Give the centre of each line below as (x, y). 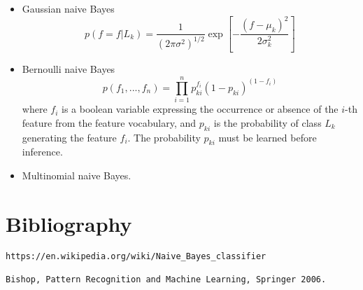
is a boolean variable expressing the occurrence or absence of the (200, 109)
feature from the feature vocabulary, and (109, 122)
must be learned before (268, 137)
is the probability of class (268, 122)
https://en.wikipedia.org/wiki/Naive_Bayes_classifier (136, 256)
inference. (42, 152)
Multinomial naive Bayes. (77, 175)
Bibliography (69, 223)
